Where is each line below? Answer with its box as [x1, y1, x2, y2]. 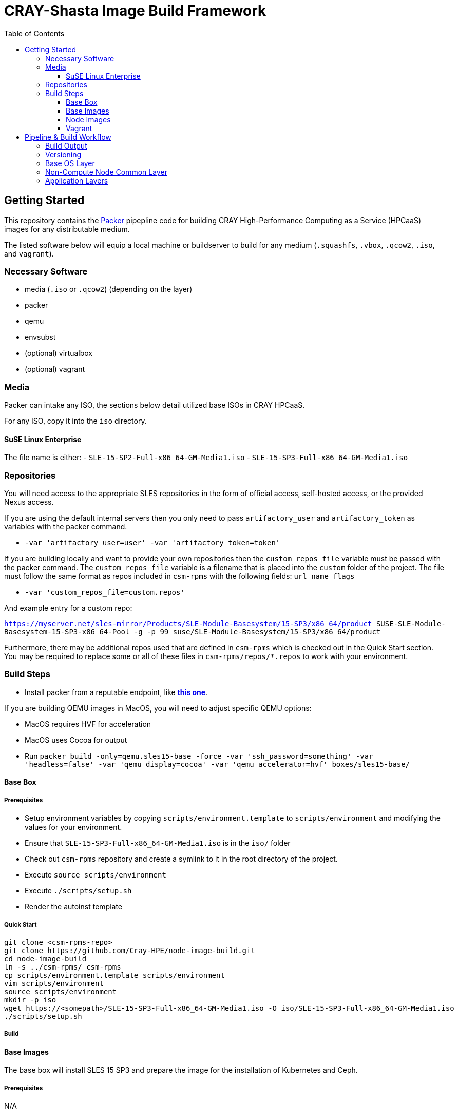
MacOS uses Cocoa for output [25, 735, 127, 744]
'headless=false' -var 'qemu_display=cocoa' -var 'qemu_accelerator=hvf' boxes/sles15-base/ [25, 760, 410, 769]
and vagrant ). [4, 249, 54, 258]
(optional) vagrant [25, 364, 85, 374]
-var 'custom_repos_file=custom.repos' [25, 588, 185, 597]
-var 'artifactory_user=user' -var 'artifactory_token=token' [25, 539, 280, 547]
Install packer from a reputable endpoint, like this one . [25, 687, 208, 697]
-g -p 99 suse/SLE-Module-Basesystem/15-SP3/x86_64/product [133, 628, 381, 636]
